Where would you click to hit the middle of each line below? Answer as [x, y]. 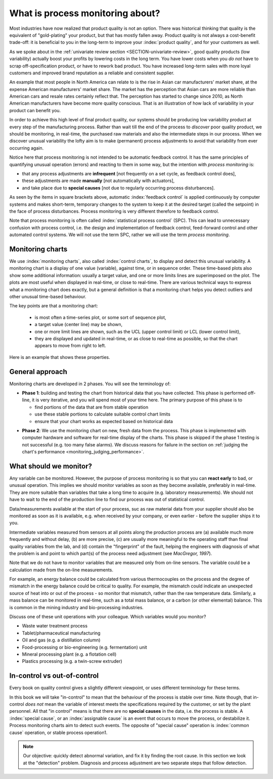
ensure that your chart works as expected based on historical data [104, 421]
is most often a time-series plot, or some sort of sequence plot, [100, 317]
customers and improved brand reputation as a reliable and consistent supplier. [92, 73]
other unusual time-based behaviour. [48, 296]
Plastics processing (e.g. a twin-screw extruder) [72, 661]
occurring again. [27, 148]
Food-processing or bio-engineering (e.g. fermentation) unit [85, 647]
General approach [38, 372]
